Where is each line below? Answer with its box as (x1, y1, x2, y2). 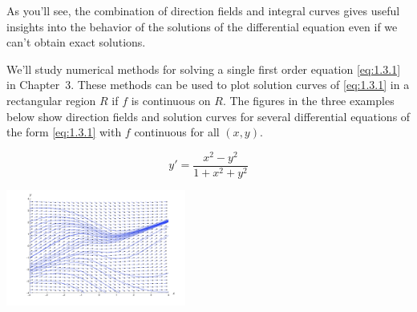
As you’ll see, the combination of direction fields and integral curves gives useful (6, 2, 400, 18)
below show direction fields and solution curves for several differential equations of (6, 107, 411, 124)
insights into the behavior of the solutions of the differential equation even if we (6, 18, 398, 34)
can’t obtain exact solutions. (6, 34, 146, 51)
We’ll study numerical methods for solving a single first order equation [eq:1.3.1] (6, 60, 401, 77)
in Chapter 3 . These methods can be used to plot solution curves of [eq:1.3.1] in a (6, 76, 410, 93)
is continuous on (131, 91, 211, 108)
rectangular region (6, 91, 96, 108)
